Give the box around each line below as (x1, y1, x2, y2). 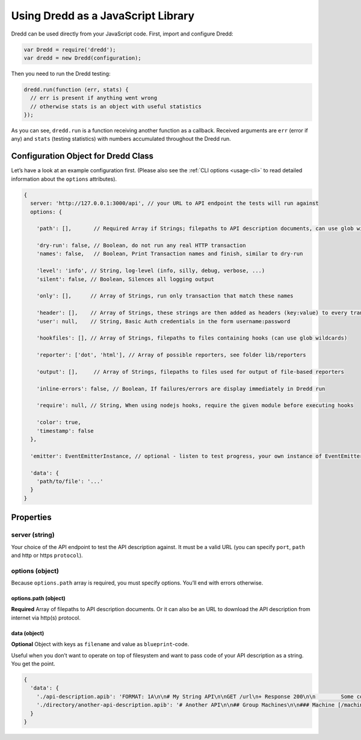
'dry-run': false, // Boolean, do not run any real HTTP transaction (36, 242, 246, 249)
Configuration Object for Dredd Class (11, 151, 153, 161)
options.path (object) (11, 595, 66, 602)
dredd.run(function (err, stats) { (23, 86, 129, 93)
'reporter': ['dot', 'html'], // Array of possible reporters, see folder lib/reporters (36, 352, 306, 358)
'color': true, (36, 419, 81, 426)
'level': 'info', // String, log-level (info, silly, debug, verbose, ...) (36, 267, 265, 274)
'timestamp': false (36, 428, 94, 434)
